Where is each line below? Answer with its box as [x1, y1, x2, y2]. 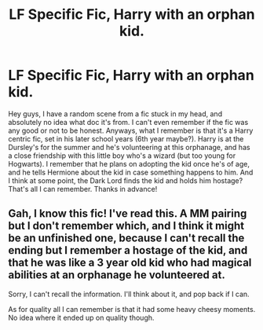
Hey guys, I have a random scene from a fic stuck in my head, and [8, 108, 222, 119]
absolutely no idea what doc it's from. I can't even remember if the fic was [8, 117, 249, 126]
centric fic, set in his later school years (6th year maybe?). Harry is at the [8, 134, 244, 143]
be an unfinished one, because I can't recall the [8, 232, 245, 245]
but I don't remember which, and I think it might [8, 219, 245, 233]
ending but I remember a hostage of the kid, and [8, 244, 248, 257]
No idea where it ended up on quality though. [8, 313, 155, 322]
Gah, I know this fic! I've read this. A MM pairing [8, 207, 247, 221]
